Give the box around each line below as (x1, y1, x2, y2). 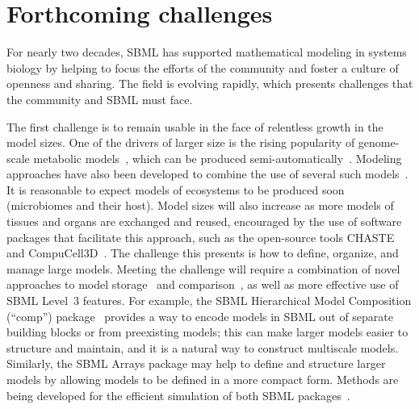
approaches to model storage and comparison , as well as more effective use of (6, 276, 399, 293)
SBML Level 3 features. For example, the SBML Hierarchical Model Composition (6, 292, 412, 309)
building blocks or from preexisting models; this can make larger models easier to (6, 323, 409, 340)
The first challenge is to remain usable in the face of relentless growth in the (6, 118, 383, 135)
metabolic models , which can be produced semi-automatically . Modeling (33, 149, 402, 166)
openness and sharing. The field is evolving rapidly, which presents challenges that (6, 75, 413, 92)
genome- (358, 134, 400, 151)
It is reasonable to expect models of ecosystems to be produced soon (6, 181, 345, 198)
